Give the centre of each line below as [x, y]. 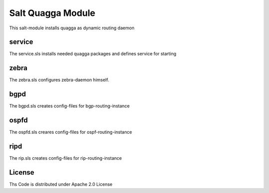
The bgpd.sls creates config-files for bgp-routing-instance [69, 106]
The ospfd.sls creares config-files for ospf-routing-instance [70, 132]
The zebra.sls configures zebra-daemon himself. [59, 80]
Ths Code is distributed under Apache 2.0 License [61, 184]
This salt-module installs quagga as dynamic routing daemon [72, 28]
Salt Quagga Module [52, 13]
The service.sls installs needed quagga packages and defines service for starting [93, 54]
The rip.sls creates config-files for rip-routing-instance [66, 158]
